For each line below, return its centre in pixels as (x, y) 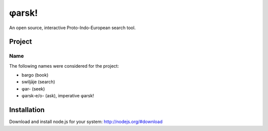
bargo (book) (35, 75)
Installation (27, 110)
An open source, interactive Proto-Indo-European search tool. (72, 28)
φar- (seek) (33, 88)
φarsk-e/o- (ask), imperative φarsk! (58, 96)
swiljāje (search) (38, 82)
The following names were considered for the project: (64, 66)
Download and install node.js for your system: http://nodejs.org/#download (86, 122)
